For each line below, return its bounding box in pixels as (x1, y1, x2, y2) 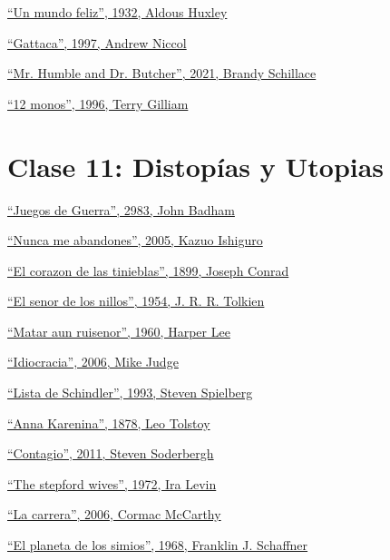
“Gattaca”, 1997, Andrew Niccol (7, 33, 187, 52)
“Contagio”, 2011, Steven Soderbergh (7, 444, 214, 463)
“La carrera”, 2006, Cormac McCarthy (7, 505, 221, 524)
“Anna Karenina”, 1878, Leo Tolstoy (7, 413, 210, 432)
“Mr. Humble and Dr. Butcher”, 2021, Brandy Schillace (7, 64, 317, 83)
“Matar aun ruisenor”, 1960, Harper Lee (7, 321, 230, 340)
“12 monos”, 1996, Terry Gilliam (7, 93, 189, 113)
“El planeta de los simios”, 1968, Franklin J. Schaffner (7, 535, 308, 555)
